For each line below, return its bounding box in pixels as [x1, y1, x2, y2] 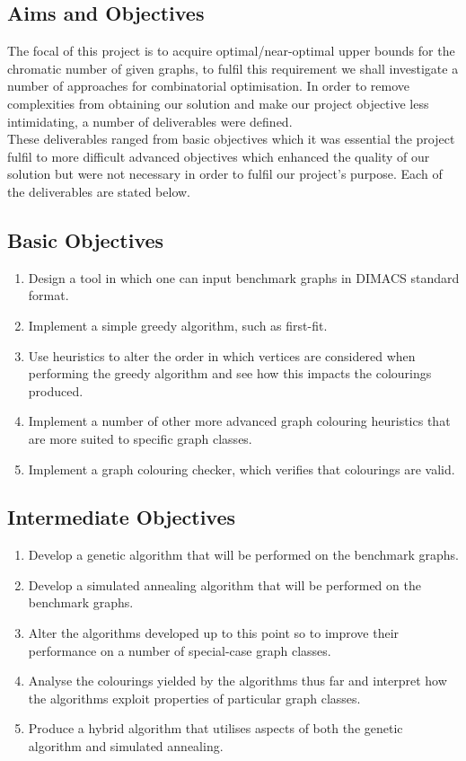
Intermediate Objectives [7, 503, 236, 531]
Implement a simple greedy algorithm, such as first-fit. [28, 315, 328, 334]
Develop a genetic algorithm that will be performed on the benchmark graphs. [28, 545, 460, 564]
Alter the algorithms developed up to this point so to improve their [28, 624, 400, 642]
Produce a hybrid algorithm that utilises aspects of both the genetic [28, 719, 403, 738]
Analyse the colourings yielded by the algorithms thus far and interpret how [28, 671, 447, 690]
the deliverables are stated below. [7, 181, 190, 200]
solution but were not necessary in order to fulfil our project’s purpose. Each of [7, 164, 443, 183]
